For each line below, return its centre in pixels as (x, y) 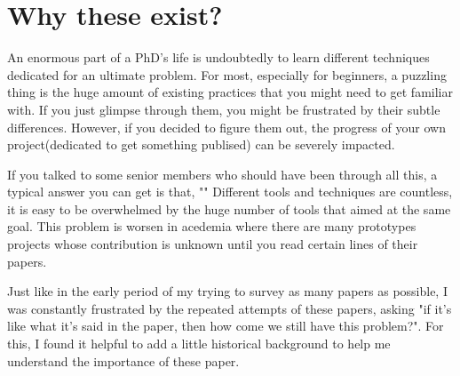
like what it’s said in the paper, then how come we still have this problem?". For (226, 326)
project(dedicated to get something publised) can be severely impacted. (201, 144)
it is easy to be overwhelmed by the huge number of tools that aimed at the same (229, 208)
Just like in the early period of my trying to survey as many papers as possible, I (227, 291)
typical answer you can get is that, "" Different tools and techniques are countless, (230, 192)
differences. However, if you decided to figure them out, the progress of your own (226, 127)
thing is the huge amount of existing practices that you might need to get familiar (230, 92)
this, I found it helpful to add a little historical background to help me (199, 344)
